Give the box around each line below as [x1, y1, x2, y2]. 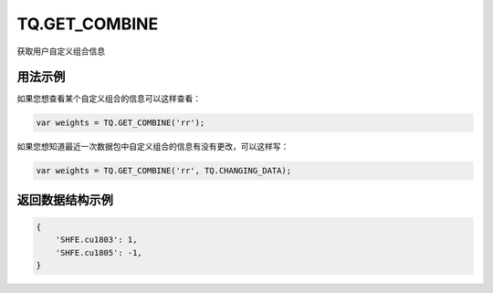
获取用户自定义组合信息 [16, 46, 105, 57]
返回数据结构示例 [16, 192, 113, 207]
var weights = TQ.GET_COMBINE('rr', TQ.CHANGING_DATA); [36, 165, 292, 176]
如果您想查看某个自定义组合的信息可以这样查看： [16, 93, 201, 104]
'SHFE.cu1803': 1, [55, 235, 138, 246]
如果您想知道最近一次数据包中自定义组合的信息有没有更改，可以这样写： [16, 141, 289, 152]
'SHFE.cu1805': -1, [55, 247, 143, 257]
